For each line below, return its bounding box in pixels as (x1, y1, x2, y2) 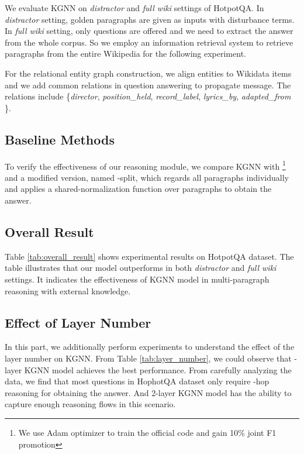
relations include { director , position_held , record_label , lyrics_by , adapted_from (5, 90, 291, 102)
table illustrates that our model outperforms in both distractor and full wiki (5, 262, 277, 274)
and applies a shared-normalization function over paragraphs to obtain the (5, 183, 272, 195)
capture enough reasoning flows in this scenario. (5, 398, 176, 410)
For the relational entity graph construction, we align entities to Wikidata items (5, 67, 292, 79)
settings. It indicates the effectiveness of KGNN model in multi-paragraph (5, 273, 270, 285)
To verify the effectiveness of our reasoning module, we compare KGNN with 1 (5, 158, 286, 172)
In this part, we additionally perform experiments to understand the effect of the (5, 340, 295, 353)
